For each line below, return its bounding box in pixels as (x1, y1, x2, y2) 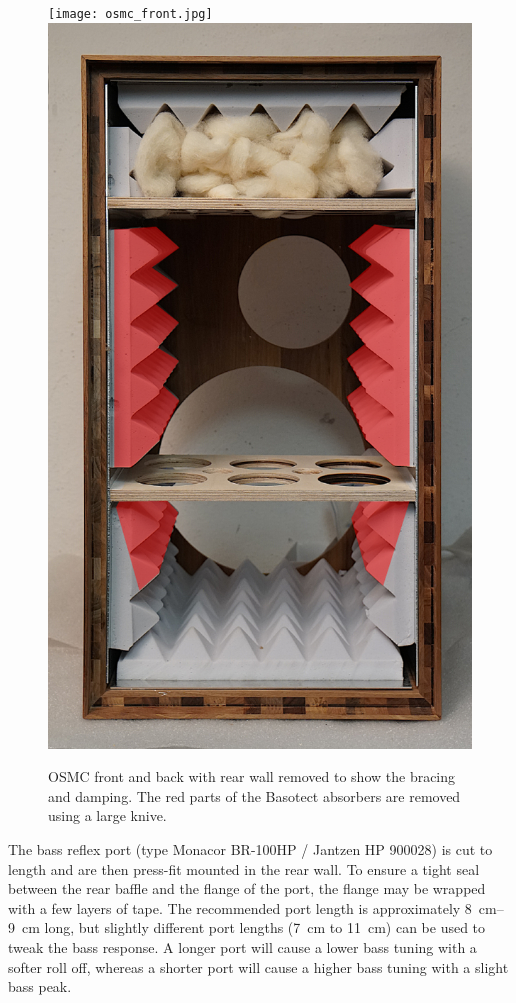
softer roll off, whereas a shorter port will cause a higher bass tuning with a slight (8, 956, 509, 977)
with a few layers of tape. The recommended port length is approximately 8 (8, 897, 472, 918)
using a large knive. (48, 805, 167, 826)
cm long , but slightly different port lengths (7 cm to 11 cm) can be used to (21, 917, 486, 938)
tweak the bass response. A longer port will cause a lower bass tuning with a (8, 937, 477, 958)
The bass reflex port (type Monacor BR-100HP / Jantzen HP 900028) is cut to (8, 839, 493, 860)
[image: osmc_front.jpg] (48, 7, 213, 21)
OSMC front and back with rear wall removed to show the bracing (48, 766, 456, 787)
